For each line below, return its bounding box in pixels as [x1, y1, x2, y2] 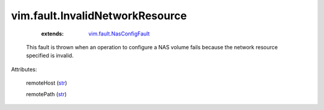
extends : [41, 30, 64, 37]
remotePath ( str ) [26, 90, 67, 97]
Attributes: [11, 66, 37, 73]
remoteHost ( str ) [26, 79, 67, 87]
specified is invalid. [26, 52, 74, 60]
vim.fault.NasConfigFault [88, 30, 150, 37]
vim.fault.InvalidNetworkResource [11, 9, 187, 22]
